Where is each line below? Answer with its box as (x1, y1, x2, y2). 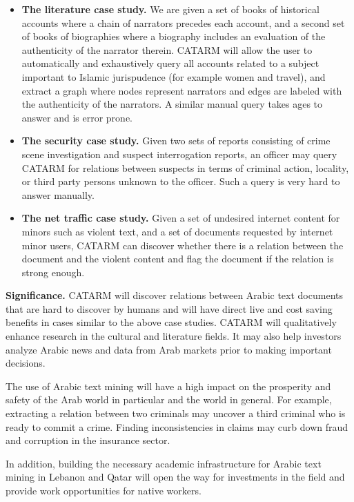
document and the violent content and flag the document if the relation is (21, 251, 334, 266)
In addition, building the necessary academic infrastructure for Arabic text (6, 456, 322, 470)
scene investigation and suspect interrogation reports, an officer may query (21, 146, 337, 161)
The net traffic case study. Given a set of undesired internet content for (21, 211, 340, 225)
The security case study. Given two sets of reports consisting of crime (21, 133, 331, 148)
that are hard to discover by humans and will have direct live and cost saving (6, 301, 333, 316)
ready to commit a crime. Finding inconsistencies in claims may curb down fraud (6, 419, 348, 434)
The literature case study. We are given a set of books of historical (21, 2, 319, 16)
